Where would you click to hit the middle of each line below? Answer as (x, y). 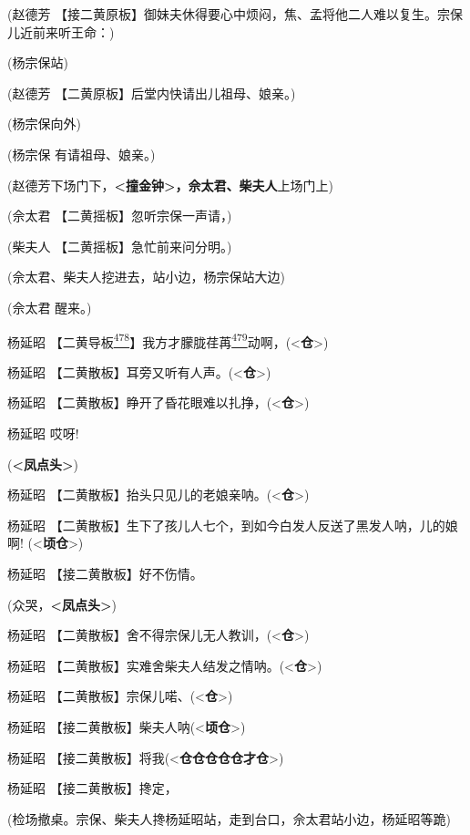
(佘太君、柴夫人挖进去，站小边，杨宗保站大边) (146, 277)
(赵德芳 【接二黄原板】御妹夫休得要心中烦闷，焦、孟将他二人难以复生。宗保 (235, 14)
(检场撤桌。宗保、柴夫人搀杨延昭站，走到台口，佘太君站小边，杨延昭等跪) (229, 818)
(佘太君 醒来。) (50, 307)
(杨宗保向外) (44, 124)
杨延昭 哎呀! (43, 433)
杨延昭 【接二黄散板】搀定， (92, 788)
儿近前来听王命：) (61, 31)
